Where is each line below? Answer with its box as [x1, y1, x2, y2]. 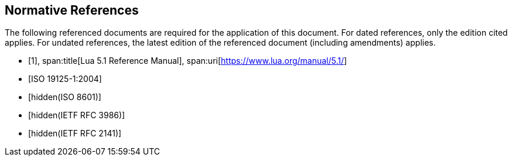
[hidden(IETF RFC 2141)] [28, 128, 122, 139]
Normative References [5, 3, 139, 18]
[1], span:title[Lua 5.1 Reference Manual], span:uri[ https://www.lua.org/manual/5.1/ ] [28, 56, 347, 66]
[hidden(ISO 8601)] [28, 92, 101, 102]
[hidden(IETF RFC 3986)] [28, 110, 125, 121]
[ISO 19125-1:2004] [28, 74, 102, 84]
